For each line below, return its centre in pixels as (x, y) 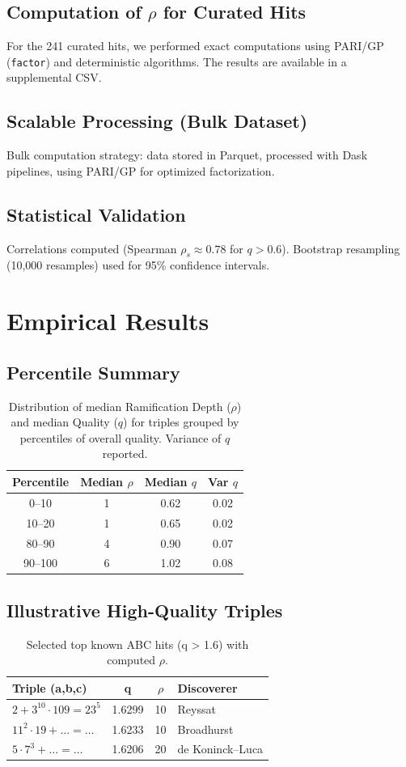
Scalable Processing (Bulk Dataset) (157, 121)
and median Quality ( (64, 422)
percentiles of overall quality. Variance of (121, 437)
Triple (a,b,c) (50, 687)
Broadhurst (205, 729)
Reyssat (197, 708)
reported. (125, 453)
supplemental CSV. (54, 77)
